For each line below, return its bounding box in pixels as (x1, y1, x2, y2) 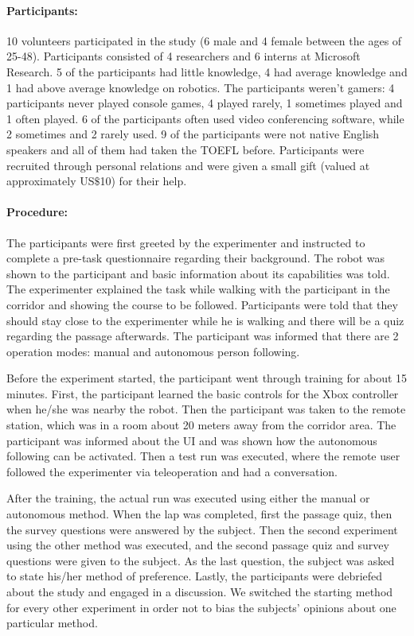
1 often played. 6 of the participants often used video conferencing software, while (6, 110, 404, 126)
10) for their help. (100, 173, 187, 189)
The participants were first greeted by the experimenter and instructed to (6, 234, 365, 250)
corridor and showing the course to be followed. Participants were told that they (6, 296, 398, 312)
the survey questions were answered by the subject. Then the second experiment (6, 521, 398, 537)
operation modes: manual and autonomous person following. (6, 343, 300, 359)
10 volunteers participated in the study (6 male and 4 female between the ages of (6, 32, 402, 48)
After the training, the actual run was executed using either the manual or (6, 490, 370, 506)
